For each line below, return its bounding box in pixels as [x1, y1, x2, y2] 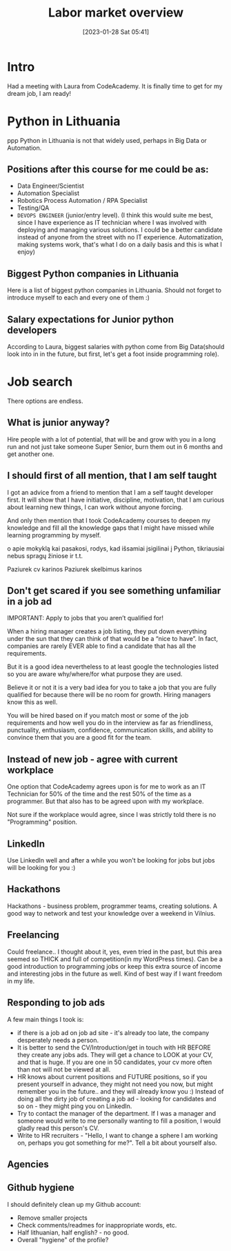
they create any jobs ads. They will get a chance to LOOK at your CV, [17, 1050, 213, 1058]
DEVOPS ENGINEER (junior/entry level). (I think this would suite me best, [17, 211, 214, 219]
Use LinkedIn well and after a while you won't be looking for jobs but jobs [7, 856, 215, 865]
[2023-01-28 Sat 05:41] [82, 28, 150, 36]
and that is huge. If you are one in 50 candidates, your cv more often [17, 1058, 212, 1066]
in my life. [7, 976, 35, 985]
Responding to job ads [7, 997, 106, 1009]
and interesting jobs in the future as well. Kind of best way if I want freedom [7, 969, 223, 978]
